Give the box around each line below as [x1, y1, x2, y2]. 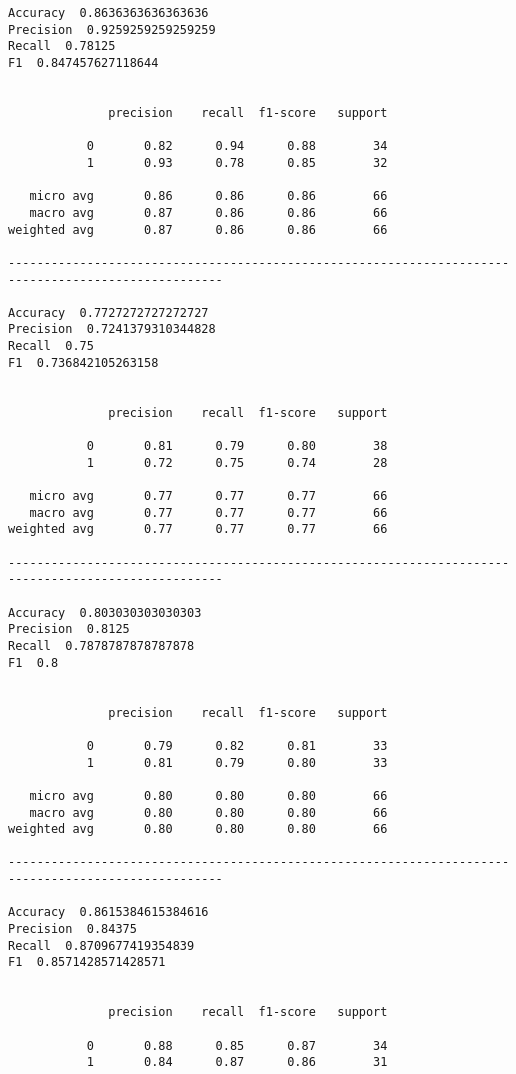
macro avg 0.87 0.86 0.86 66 [29, 205, 388, 220]
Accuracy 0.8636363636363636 [8, 6, 209, 20]
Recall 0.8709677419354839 [8, 938, 195, 953]
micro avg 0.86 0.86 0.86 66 [29, 189, 388, 204]
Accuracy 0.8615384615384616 [8, 905, 209, 920]
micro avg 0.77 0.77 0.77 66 [29, 489, 388, 504]
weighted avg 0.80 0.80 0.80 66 [8, 822, 388, 837]
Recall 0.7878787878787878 [8, 638, 195, 653]
